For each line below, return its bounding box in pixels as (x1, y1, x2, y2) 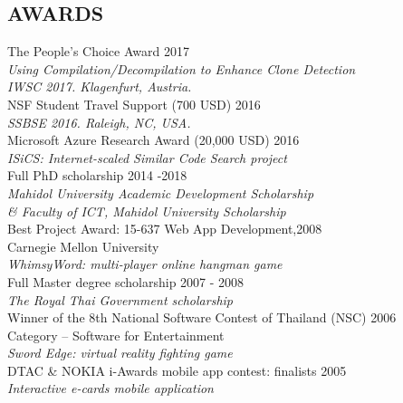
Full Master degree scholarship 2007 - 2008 (7, 272, 245, 291)
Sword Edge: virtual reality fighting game (7, 343, 233, 362)
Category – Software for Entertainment (7, 325, 225, 344)
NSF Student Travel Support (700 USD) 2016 (7, 94, 261, 113)
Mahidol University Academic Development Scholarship (7, 183, 314, 202)
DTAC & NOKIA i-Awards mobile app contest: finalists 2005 (7, 360, 347, 379)
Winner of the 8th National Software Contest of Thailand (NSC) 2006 (7, 308, 397, 327)
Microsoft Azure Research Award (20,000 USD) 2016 (7, 130, 300, 149)
